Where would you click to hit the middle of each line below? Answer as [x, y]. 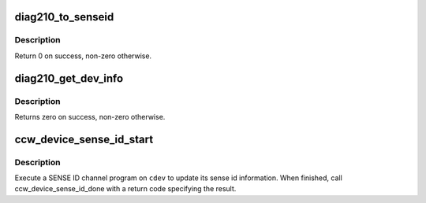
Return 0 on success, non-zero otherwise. [83, 56]
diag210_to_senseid [64, 17]
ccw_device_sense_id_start [84, 139]
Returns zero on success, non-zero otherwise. [90, 116]
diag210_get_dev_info [69, 78]
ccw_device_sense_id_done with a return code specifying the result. [125, 189]
